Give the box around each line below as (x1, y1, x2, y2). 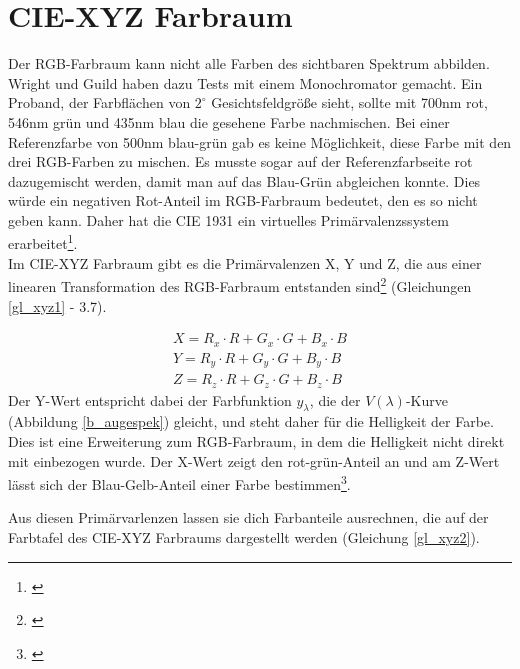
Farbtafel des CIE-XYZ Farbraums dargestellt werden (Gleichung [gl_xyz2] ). (8, 527, 480, 548)
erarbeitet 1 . (8, 230, 78, 254)
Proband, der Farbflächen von (8, 92, 191, 113)
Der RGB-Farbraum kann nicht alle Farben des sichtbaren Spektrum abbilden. (8, 53, 490, 74)
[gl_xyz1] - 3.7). (8, 295, 107, 316)
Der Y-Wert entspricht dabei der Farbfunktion (8, 389, 292, 410)
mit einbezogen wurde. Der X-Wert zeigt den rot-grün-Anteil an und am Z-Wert (8, 450, 500, 471)
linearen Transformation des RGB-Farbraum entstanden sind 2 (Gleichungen (8, 273, 472, 296)
